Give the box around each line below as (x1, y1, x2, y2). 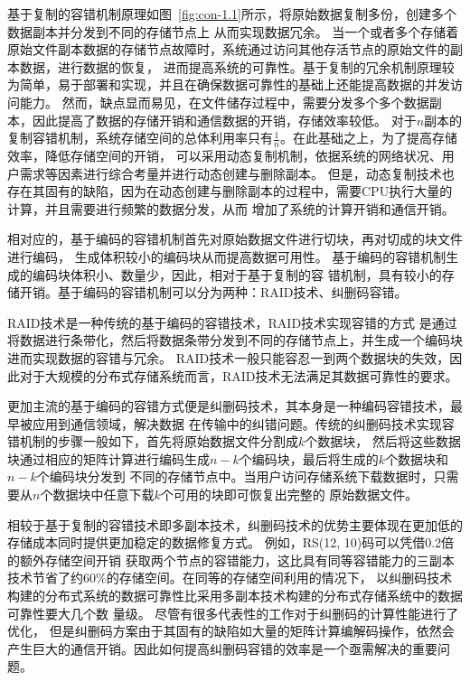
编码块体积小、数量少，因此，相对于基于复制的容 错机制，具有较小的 (32, 265, 442, 284)
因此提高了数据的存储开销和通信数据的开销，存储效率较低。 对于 (32, 110, 417, 129)
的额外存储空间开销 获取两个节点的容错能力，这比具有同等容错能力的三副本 (7, 550, 455, 569)
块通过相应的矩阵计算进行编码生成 (7, 449, 210, 468)
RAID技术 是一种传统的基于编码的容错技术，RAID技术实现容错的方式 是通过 (7, 313, 457, 331)
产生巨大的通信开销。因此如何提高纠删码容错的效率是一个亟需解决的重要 (7, 639, 437, 658)
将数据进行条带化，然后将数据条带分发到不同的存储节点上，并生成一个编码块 (7, 331, 463, 350)
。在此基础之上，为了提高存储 (279, 128, 457, 147)
